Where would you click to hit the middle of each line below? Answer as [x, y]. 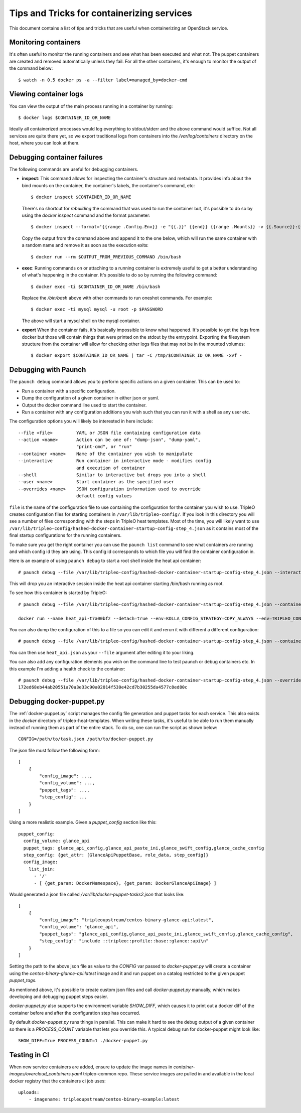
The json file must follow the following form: [55, 750]
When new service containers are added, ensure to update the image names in [91, 1067]
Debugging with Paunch [48, 370]
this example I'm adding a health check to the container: [67, 669]
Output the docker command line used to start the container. [84, 405]
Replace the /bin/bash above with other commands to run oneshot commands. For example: [117, 298]
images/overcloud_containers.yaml [46, 1074]
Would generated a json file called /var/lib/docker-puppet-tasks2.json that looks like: [97, 894]
